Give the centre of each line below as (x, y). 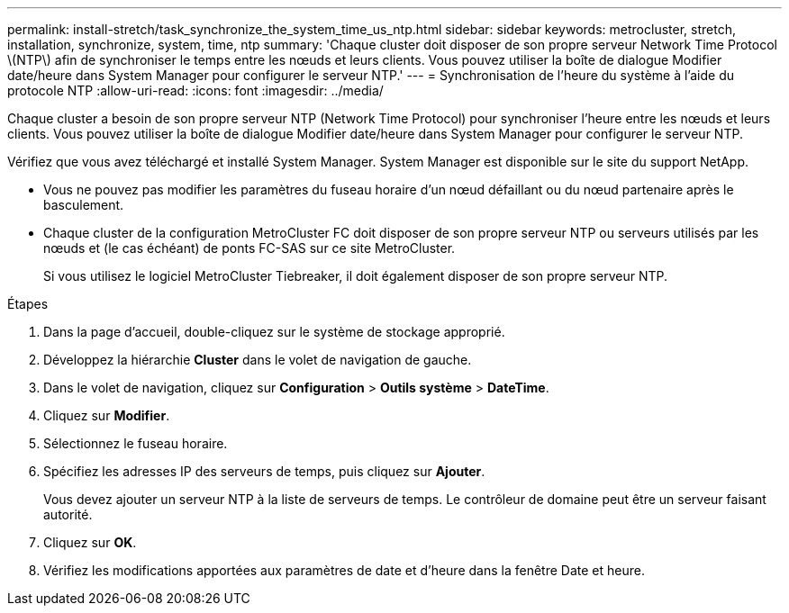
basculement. (84, 205)
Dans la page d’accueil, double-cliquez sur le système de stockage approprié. (274, 332)
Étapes (28, 304)
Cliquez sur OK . (90, 542)
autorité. (68, 514)
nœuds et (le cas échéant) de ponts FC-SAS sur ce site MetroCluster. (249, 248)
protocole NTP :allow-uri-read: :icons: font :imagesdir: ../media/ (195, 90)
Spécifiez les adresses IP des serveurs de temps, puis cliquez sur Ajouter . (264, 471)
